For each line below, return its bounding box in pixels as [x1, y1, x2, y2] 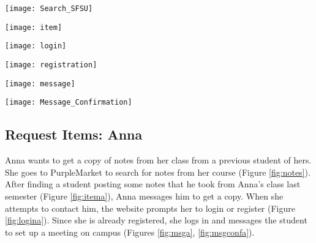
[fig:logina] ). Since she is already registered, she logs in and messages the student [5, 214, 307, 226]
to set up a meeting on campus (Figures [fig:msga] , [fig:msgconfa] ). [5, 225, 255, 238]
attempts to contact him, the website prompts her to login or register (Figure [5, 201, 295, 214]
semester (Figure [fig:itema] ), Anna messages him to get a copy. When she [5, 189, 284, 202]
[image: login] [5, 42, 67, 51]
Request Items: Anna [5, 125, 143, 144]
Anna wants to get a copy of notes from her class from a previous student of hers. [5, 154, 312, 166]
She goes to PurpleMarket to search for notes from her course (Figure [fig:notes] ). [5, 165, 310, 178]
